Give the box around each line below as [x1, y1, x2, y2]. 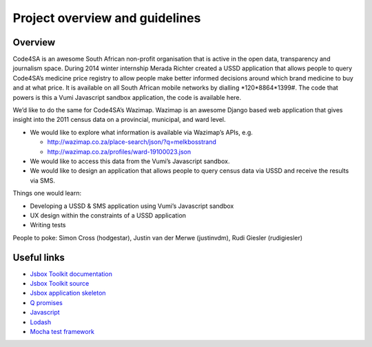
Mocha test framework [30, 327, 94, 335]
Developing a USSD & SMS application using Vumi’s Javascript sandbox [30, 202, 234, 210]
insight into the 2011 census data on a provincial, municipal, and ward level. [12, 116, 226, 124]
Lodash [30, 317, 52, 326]
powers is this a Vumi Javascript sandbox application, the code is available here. [12, 93, 242, 101]
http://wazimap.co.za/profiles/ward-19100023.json [47, 147, 192, 156]
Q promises [30, 298, 63, 306]
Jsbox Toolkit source [30, 280, 90, 287]
